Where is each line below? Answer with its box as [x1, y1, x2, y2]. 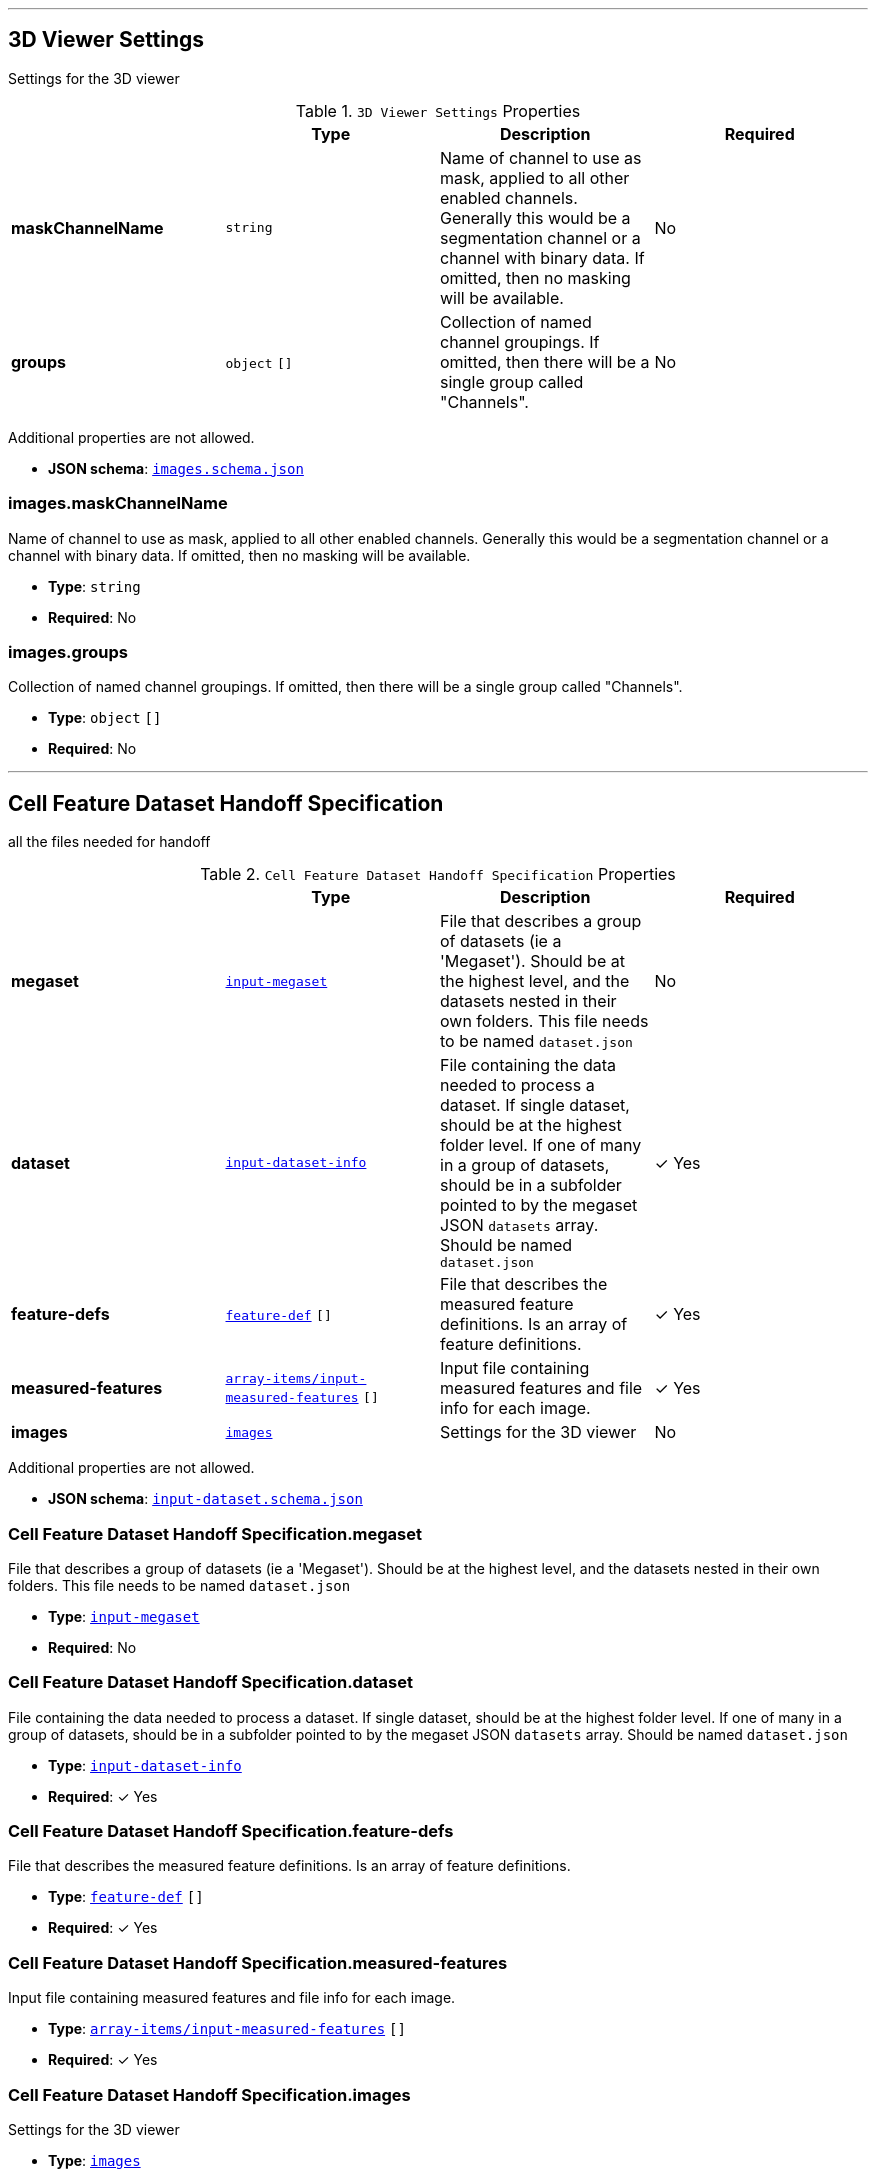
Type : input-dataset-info [48, 1756, 242, 1774]
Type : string [48, 577, 141, 595]
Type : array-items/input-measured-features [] [48, 2020, 406, 2038]
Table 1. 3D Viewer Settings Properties [295, 100, 581, 121]
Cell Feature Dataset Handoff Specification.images [8, 2084, 411, 2105]
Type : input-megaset [48, 1607, 200, 1625]
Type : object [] [48, 709, 162, 727]
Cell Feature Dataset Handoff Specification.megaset [8, 1523, 423, 1544]
